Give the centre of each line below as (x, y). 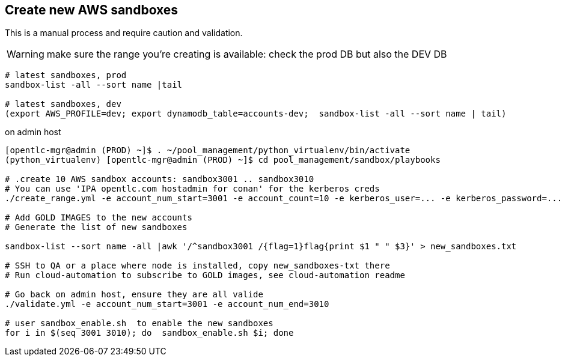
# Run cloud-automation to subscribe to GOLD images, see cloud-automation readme (205, 275)
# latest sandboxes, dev (63, 104)
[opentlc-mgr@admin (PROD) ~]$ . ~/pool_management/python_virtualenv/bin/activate (208, 150)
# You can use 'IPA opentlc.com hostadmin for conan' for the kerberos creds (192, 189)
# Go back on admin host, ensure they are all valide (134, 295)
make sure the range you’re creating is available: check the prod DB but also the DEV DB (247, 54)
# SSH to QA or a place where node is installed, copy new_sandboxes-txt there (197, 266)
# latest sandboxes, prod (66, 75)
